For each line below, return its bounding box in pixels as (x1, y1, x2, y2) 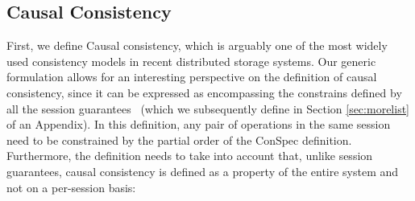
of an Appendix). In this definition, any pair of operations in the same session (6, 116, 391, 133)
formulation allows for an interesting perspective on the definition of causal (6, 68, 377, 85)
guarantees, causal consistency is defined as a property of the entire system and (6, 162, 399, 179)
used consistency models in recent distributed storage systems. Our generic (6, 52, 376, 69)
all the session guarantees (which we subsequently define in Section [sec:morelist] (6, 100, 409, 117)
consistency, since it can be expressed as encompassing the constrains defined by (6, 84, 402, 100)
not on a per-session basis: (6, 178, 136, 195)
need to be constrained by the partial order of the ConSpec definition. (6, 131, 352, 148)
